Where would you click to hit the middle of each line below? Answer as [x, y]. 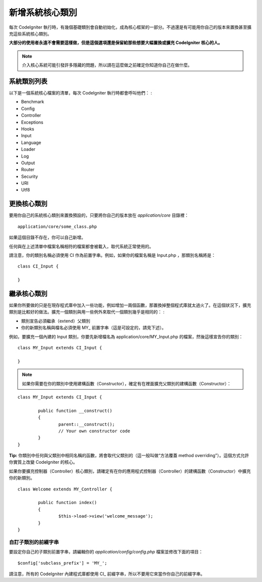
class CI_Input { [38, 266]
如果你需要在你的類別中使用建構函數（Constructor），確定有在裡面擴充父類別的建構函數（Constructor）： [127, 383]
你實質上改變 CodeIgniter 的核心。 [43, 462]
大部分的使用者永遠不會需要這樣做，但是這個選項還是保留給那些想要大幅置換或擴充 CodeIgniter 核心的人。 [116, 43]
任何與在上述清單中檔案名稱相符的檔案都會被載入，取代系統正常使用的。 [81, 246]
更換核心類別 [28, 204]
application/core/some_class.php [57, 226]
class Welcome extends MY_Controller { [65, 489]
